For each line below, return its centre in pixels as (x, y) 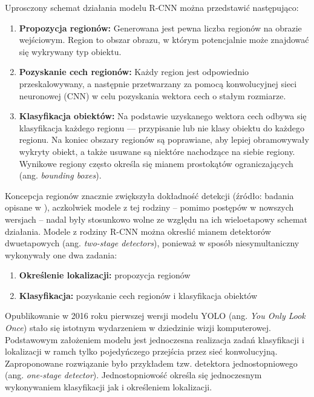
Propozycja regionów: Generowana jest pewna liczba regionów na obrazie (160, 28)
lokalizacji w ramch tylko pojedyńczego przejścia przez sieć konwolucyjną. (141, 351)
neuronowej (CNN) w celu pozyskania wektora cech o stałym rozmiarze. (152, 95)
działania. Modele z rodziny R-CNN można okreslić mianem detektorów (138, 231)
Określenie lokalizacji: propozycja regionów (105, 275)
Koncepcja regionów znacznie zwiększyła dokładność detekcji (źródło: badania (149, 195)
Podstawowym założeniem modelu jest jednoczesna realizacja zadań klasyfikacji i (155, 339)
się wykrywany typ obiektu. (70, 51)
